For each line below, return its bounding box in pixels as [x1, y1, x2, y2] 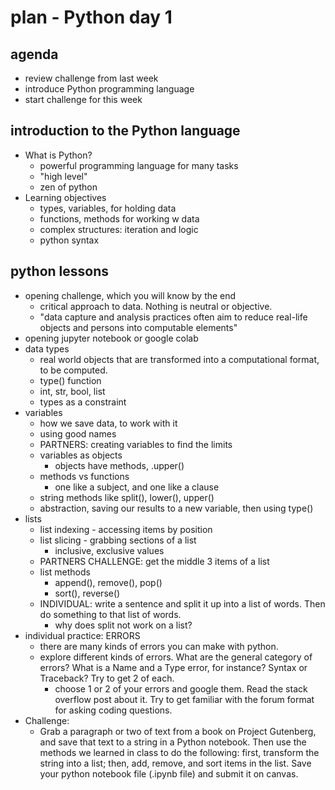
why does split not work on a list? [54, 619, 193, 631]
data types [24, 342, 70, 355]
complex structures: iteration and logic [39, 223, 199, 235]
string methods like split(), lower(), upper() [39, 491, 215, 503]
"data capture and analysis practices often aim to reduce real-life [39, 311, 308, 323]
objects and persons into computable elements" [39, 321, 238, 333]
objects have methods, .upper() [54, 459, 185, 471]
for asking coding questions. [54, 704, 173, 716]
